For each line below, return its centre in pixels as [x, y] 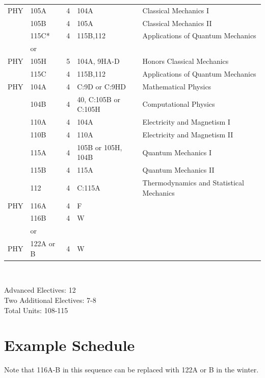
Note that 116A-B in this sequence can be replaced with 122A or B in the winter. [131, 370]
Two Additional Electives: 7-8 [50, 300]
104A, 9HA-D [98, 61]
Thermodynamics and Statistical [193, 183]
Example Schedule [70, 345]
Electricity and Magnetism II [188, 134]
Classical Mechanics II [177, 23]
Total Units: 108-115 [36, 310]
